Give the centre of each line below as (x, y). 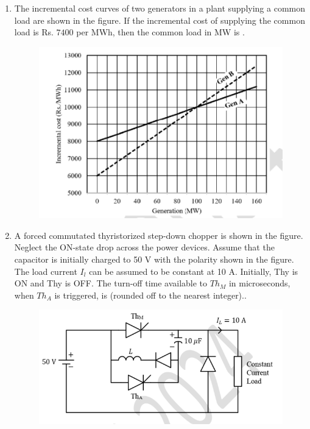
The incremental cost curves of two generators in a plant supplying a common (160, 8)
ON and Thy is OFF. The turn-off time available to (111, 283)
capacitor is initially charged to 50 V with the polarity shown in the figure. (154, 259)
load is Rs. (34, 32)
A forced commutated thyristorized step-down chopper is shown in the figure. (159, 235)
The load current (46, 271)
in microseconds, (259, 283)
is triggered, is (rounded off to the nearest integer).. (150, 295)
